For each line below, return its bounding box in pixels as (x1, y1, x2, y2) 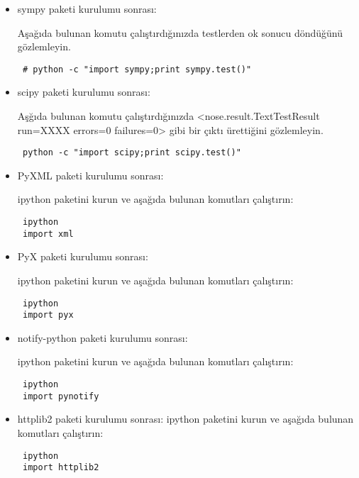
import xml (22, 228, 74, 239)
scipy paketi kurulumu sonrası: (17, 84, 150, 99)
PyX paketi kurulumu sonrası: (17, 249, 148, 264)
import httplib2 (22, 462, 99, 473)
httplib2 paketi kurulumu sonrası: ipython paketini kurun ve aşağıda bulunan (17, 411, 354, 426)
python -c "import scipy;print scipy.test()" (22, 148, 241, 158)
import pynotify (22, 391, 99, 401)
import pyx (22, 310, 74, 321)
